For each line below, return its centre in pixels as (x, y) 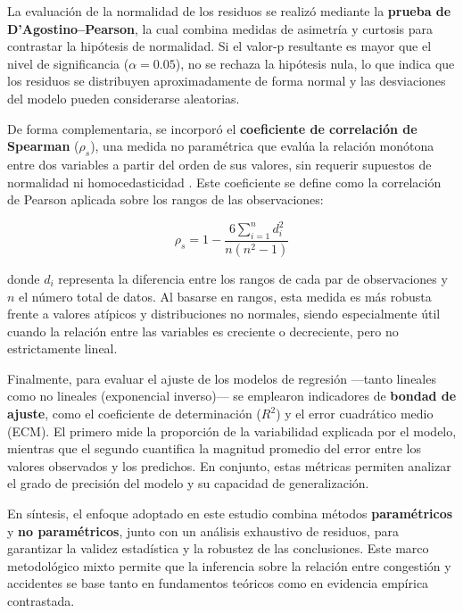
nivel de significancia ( (68, 63)
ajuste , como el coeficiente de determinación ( (134, 414)
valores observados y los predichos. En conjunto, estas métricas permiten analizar (229, 465)
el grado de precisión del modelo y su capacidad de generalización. (188, 483)
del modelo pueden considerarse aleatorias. (124, 98)
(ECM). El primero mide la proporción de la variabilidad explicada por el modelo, (232, 431)
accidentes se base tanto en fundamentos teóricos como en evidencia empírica (218, 583)
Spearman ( (43, 146)
